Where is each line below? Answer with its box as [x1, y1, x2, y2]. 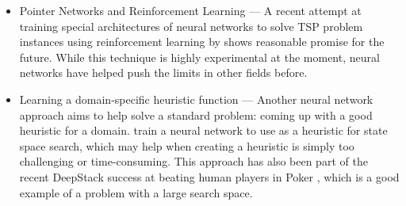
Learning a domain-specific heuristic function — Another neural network [19, 90, 373, 107]
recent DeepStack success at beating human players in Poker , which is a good [19, 168, 400, 185]
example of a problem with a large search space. [19, 184, 253, 200]
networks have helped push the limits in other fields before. [19, 64, 308, 81]
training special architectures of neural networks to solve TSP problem [19, 17, 363, 34]
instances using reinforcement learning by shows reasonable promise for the [19, 33, 385, 50]
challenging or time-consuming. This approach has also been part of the [19, 153, 368, 170]
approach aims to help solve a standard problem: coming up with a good [19, 106, 373, 123]
